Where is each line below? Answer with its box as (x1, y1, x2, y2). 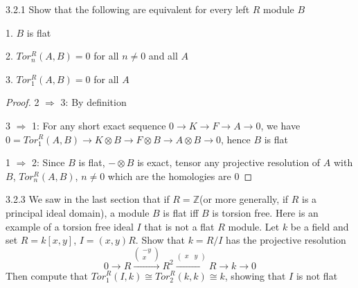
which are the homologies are (107, 168, 231, 183)
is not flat (296, 268, 338, 282)
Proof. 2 (6, 95, 39, 109)
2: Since (32, 155, 65, 170)
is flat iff (163, 205, 199, 219)
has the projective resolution (226, 233, 346, 247)
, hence (220, 132, 251, 146)
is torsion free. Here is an (212, 205, 319, 219)
